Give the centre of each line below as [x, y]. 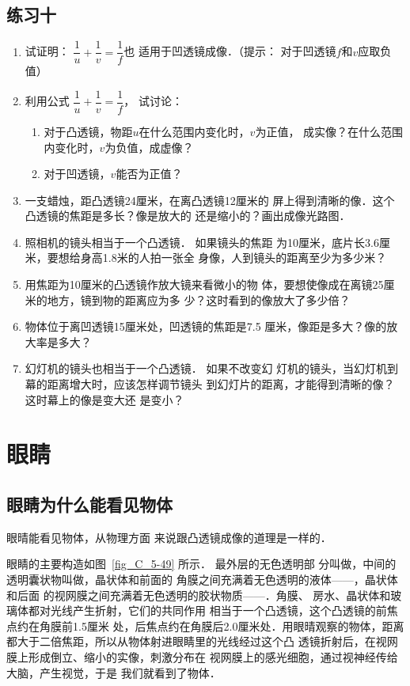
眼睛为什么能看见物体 [89, 504]
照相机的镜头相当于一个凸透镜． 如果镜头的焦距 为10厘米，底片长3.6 [202, 242]
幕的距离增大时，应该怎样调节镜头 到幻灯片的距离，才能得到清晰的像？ [210, 384]
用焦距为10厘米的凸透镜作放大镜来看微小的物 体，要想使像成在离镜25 [204, 284]
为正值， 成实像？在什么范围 [329, 131]
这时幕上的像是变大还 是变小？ [104, 399]
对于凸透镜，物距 [88, 131]
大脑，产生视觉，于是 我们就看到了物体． [114, 672]
